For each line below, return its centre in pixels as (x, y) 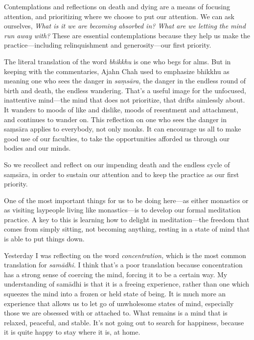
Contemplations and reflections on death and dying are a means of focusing (117, 6)
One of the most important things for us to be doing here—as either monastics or (126, 200)
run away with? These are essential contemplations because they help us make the (127, 35)
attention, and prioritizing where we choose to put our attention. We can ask (119, 16)
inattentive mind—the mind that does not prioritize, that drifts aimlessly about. (125, 100)
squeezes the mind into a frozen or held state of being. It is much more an (115, 294)
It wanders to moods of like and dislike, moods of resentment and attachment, (121, 109)
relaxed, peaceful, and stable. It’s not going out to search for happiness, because (124, 322)
